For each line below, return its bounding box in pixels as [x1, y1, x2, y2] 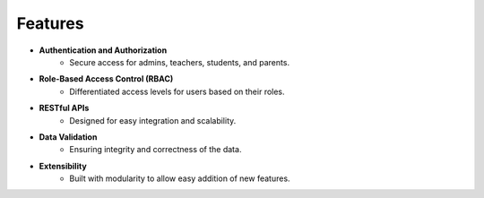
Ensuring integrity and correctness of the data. [69, 144, 242, 155]
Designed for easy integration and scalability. [69, 115, 237, 125]
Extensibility [39, 160, 87, 171]
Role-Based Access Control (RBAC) [39, 73, 174, 84]
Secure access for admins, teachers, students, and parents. [69, 56, 290, 67]
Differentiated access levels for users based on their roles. [69, 86, 286, 97]
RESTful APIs [39, 103, 90, 114]
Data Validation [39, 131, 98, 142]
